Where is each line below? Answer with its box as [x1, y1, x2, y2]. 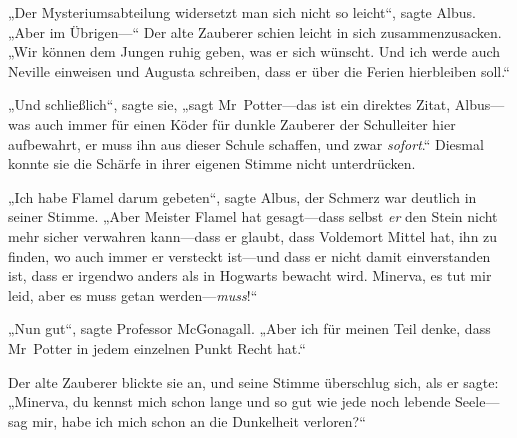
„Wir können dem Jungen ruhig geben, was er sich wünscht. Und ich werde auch [8, 41, 501, 62]
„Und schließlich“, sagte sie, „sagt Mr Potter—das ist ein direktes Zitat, [8, 94, 451, 115]
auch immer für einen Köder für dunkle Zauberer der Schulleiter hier [34, 113, 456, 134]
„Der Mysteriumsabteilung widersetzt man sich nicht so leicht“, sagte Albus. [8, 2, 476, 22]
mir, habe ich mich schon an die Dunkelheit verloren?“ [32, 410, 366, 431]
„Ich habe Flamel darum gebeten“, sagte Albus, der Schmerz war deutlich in [8, 186, 477, 207]
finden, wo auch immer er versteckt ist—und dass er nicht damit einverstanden [8, 245, 491, 266]
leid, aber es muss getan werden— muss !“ [8, 284, 258, 305]
